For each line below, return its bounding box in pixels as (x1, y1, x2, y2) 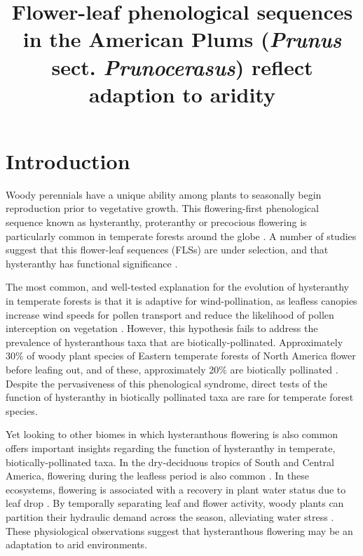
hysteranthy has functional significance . (6, 256, 178, 270)
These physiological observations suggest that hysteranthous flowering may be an (6, 523, 353, 538)
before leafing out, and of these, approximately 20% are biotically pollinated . (6, 362, 338, 376)
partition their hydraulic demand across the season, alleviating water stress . (6, 509, 334, 524)
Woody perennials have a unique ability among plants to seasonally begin (6, 187, 322, 201)
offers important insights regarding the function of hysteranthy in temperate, (6, 440, 336, 455)
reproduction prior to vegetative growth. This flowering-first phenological (6, 201, 319, 216)
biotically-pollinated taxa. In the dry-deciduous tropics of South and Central (6, 454, 334, 469)
